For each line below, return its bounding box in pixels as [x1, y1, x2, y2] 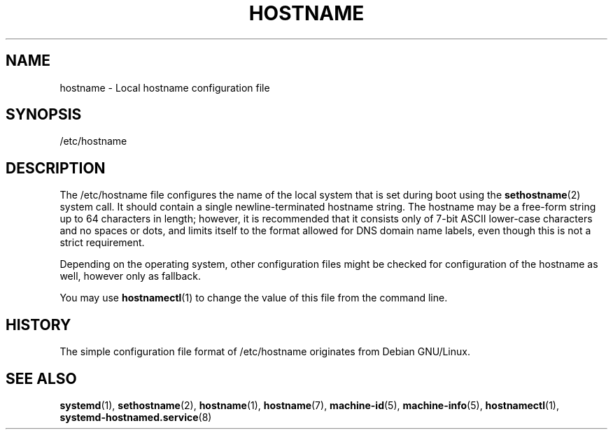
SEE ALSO [6, 369, 77, 387]
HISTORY [6, 315, 71, 334]
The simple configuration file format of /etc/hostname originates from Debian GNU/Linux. [59, 345, 470, 358]
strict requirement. [59, 236, 145, 249]
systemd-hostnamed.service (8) [59, 411, 212, 423]
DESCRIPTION [6, 159, 106, 177]
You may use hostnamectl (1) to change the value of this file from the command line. [59, 292, 448, 304]
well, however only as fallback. [59, 270, 201, 283]
